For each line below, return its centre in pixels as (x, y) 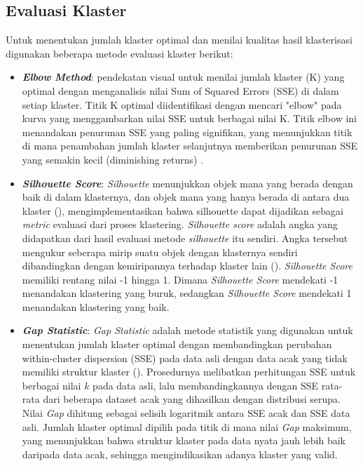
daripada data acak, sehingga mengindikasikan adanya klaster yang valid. (180, 454)
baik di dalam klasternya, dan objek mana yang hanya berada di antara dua (186, 197)
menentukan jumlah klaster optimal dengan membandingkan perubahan (177, 344)
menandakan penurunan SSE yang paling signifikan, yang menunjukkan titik (187, 132)
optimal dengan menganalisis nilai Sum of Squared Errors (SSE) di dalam (180, 90)
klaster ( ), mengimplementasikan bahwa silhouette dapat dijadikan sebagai (183, 210)
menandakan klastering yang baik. (96, 306)
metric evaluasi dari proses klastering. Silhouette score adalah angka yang (180, 224)
